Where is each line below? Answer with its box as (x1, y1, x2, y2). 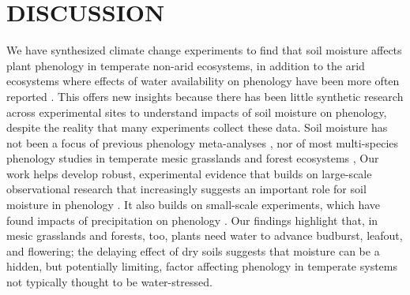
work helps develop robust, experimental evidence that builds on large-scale (6, 165, 372, 181)
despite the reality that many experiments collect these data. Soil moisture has (6, 119, 388, 136)
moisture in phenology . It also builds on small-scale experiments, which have (6, 196, 381, 213)
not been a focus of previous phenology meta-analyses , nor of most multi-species (6, 134, 399, 151)
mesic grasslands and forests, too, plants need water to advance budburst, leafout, (6, 227, 403, 244)
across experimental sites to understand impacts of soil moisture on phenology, (6, 103, 387, 120)
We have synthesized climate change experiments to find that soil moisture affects (6, 42, 402, 58)
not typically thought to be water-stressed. (6, 274, 213, 290)
